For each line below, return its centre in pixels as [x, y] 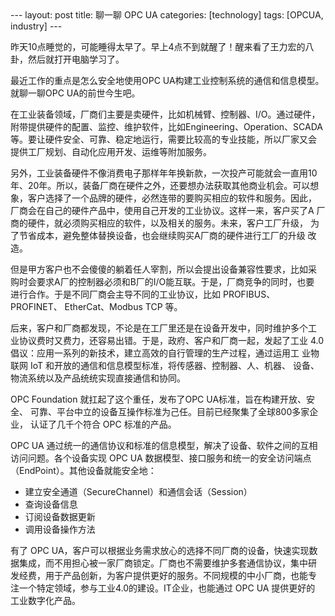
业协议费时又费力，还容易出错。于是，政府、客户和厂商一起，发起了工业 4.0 [167, 340]
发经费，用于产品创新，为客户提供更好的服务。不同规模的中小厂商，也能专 [163, 575]
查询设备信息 [51, 504]
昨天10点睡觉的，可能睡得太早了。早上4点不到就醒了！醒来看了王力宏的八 [162, 46]
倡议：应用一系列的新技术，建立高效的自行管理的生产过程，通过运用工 [155, 353]
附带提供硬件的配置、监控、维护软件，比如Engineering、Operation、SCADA [166, 126]
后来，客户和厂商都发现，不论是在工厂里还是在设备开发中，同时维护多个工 [163, 328]
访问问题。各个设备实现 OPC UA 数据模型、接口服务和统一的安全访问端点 [161, 458]
